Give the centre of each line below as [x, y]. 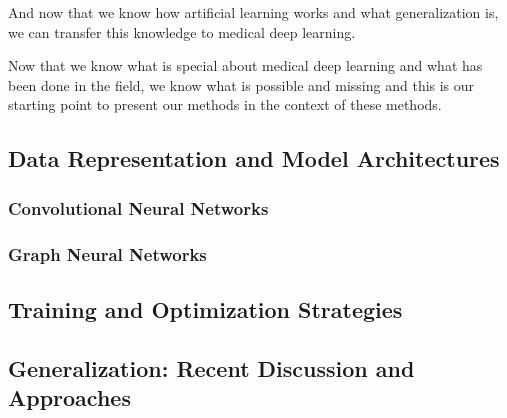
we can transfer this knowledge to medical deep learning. [182, 31]
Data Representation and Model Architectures [254, 158]
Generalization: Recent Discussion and [211, 367]
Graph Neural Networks [107, 253]
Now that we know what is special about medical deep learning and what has [245, 65]
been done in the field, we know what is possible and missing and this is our [241, 84]
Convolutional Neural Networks [138, 207]
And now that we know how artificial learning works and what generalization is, [253, 12]
